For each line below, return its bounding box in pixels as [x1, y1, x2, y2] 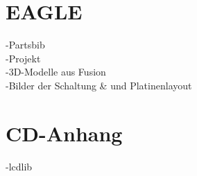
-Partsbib [6, 37, 45, 52]
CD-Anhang [6, 118, 123, 147]
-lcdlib [6, 159, 33, 173]
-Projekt [6, 51, 41, 65]
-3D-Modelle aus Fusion [6, 64, 106, 79]
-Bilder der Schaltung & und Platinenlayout [6, 78, 192, 92]
